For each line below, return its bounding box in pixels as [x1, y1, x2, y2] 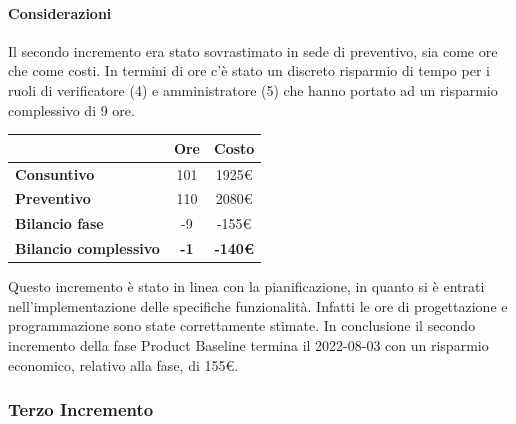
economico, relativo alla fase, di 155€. [8, 354, 239, 375]
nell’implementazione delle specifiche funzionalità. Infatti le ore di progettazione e [8, 295, 508, 316]
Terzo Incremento [8, 397, 154, 422]
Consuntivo [15, 163, 95, 184]
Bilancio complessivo [15, 238, 160, 259]
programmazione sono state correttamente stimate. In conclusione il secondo [8, 315, 476, 336]
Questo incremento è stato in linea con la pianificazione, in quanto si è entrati [8, 276, 485, 297]
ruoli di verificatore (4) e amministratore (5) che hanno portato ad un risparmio [8, 79, 498, 100]
